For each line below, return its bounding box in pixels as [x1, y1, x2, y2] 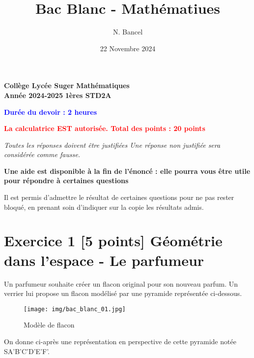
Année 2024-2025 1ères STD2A [4, 90, 112, 100]
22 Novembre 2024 [100, 43, 156, 53]
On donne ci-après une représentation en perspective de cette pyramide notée [4, 336, 236, 346]
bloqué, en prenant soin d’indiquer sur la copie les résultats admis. [4, 201, 204, 212]
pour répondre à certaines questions [4, 175, 129, 186]
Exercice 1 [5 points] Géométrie [4, 230, 223, 251]
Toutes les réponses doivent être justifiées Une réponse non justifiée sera [4, 139, 221, 150]
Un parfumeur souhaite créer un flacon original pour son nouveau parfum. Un [4, 278, 238, 289]
